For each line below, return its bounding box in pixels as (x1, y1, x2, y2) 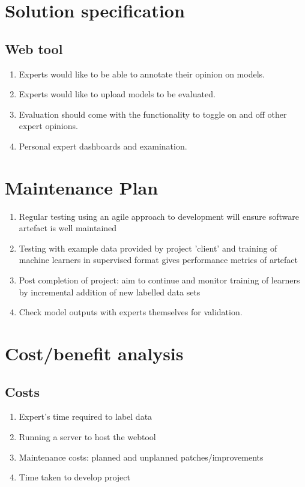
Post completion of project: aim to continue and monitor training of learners (19, 274, 300, 286)
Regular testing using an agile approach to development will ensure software (19, 210, 299, 222)
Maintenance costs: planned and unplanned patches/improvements (19, 450, 264, 463)
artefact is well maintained (19, 222, 117, 234)
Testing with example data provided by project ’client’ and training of (19, 241, 277, 254)
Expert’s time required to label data (19, 410, 152, 423)
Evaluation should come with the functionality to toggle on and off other (19, 107, 287, 120)
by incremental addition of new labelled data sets (19, 285, 201, 298)
